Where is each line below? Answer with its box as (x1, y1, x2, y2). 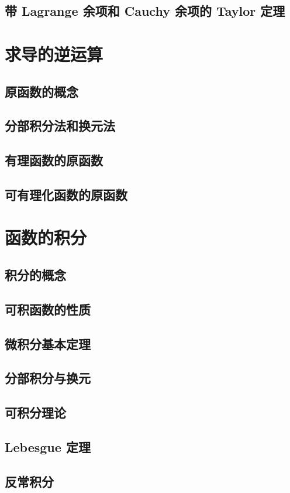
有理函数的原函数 (5, 151, 103, 169)
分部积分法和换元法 (5, 117, 115, 135)
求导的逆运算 (5, 42, 103, 66)
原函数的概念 (5, 82, 78, 100)
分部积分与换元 (5, 369, 91, 387)
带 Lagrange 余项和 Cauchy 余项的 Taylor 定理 (5, 2, 285, 20)
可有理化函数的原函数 (5, 185, 127, 203)
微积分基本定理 (5, 334, 91, 352)
